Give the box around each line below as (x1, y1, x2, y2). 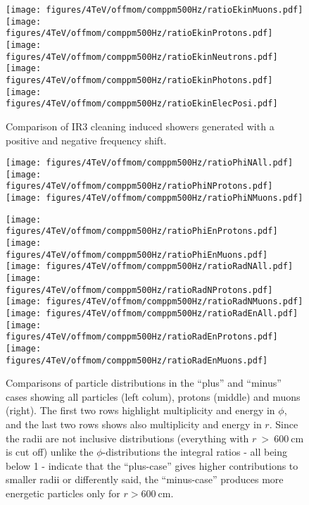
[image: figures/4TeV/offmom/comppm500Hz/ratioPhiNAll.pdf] (6, 158, 294, 168)
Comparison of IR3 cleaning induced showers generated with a (6, 118, 275, 133)
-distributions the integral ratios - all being (102, 444, 288, 459)
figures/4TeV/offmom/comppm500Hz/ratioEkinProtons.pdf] (6, 28, 273, 39)
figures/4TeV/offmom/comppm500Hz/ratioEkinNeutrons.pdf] (6, 51, 278, 62)
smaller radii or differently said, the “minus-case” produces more (6, 472, 284, 487)
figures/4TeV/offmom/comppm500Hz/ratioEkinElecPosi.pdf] (6, 99, 278, 109)
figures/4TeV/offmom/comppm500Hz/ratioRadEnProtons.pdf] (6, 332, 278, 342)
